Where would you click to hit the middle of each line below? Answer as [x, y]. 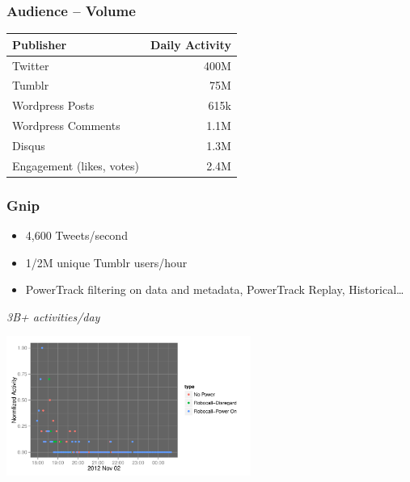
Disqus [29, 145]
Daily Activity [191, 44]
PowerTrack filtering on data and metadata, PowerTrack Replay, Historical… [215, 289]
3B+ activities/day [53, 316]
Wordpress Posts [53, 105]
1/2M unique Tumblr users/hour [106, 262]
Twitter [31, 65]
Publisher [40, 44]
